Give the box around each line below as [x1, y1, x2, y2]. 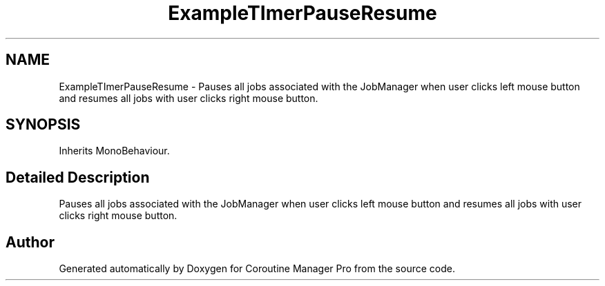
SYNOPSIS [6, 116, 81, 134]
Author [6, 233, 55, 251]
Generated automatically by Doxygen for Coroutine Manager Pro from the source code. [59, 263, 455, 275]
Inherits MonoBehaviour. [59, 145, 170, 157]
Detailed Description [6, 168, 150, 186]
